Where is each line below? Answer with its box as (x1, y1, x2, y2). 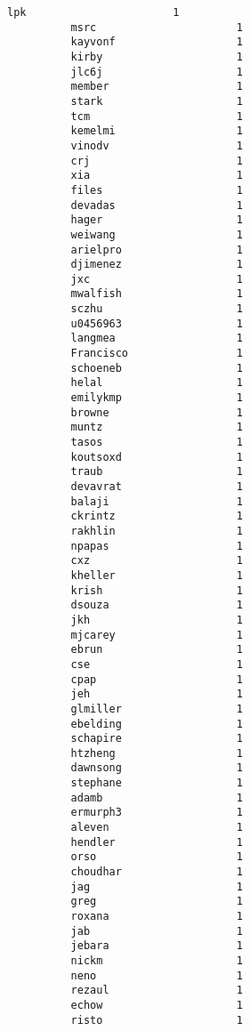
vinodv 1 (70, 139, 243, 152)
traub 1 (70, 465, 243, 479)
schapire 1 (70, 732, 243, 745)
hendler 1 (70, 835, 243, 849)
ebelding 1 (70, 717, 243, 730)
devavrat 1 (70, 480, 243, 493)
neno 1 (70, 969, 243, 982)
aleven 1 (70, 821, 243, 834)
